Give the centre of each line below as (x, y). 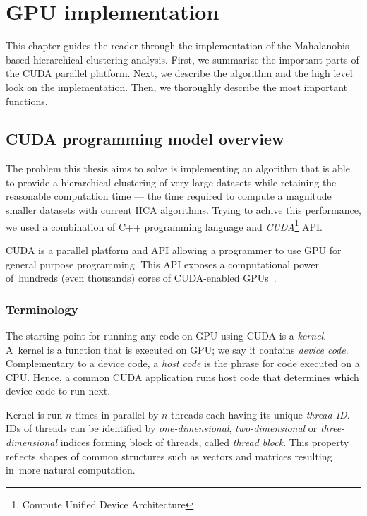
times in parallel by (117, 414)
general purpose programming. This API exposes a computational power (163, 264)
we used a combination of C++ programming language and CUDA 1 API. (164, 225)
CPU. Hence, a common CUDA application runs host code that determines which (182, 377)
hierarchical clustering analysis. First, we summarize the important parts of (196, 59)
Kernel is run (34, 414)
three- (332, 428)
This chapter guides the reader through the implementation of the (149, 46)
